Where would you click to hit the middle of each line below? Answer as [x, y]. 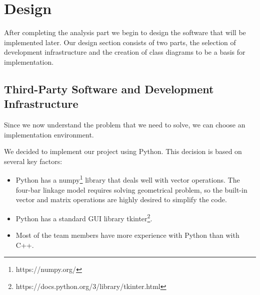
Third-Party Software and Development [109, 89]
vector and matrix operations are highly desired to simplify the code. [121, 199]
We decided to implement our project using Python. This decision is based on [123, 151]
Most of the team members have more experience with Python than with [127, 235]
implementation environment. [49, 134]
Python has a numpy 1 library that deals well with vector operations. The [128, 179]
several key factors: [33, 161]
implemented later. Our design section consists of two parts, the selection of [120, 42]
